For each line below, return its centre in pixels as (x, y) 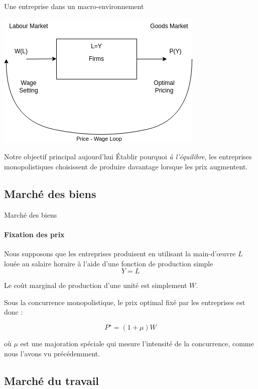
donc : (14, 312)
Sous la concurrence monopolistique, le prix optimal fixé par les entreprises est (125, 302)
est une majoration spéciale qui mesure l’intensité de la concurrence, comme (137, 344)
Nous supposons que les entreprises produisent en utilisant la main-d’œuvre (120, 253)
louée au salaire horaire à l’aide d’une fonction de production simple (109, 263)
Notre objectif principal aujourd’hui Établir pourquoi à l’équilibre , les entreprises (128, 157)
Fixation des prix (34, 234)
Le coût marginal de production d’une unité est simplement (96, 285)
